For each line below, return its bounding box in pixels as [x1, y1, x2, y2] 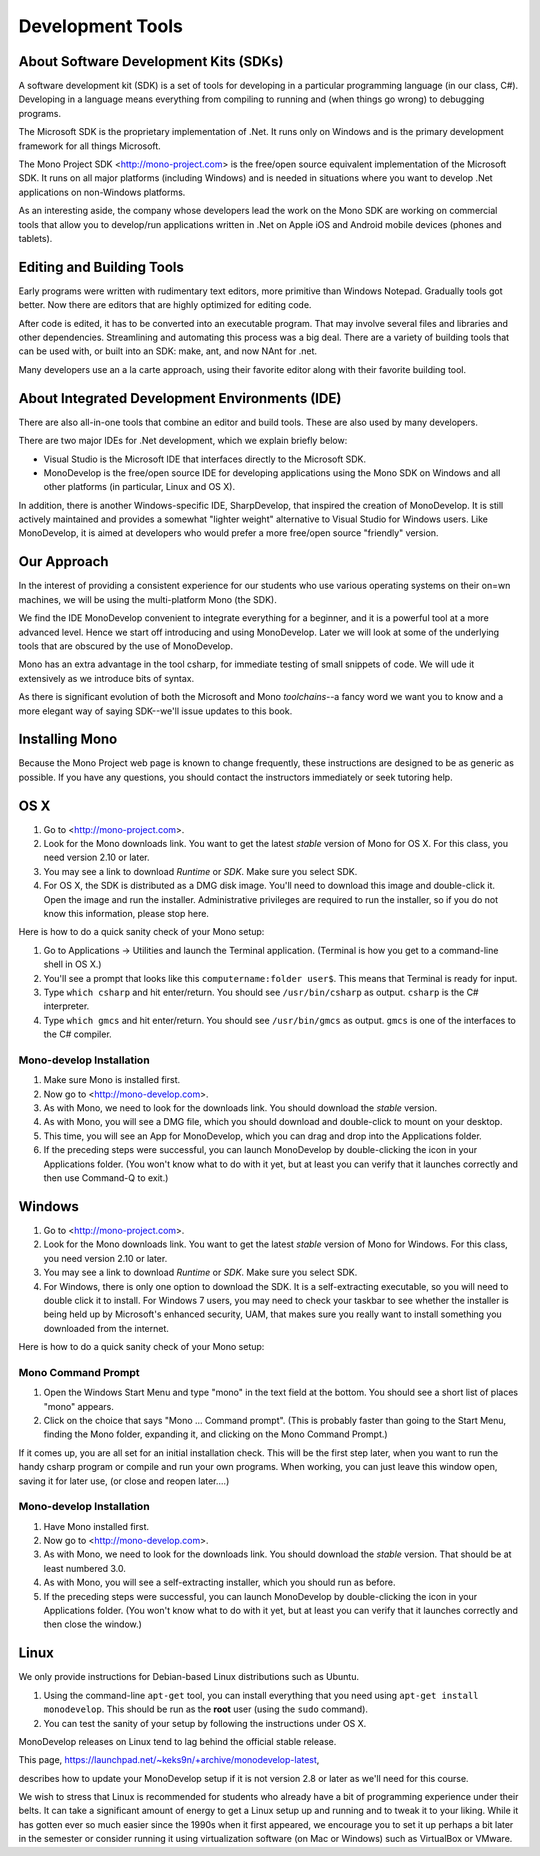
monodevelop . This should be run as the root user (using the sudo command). [43, 1703, 369, 1715]
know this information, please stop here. [43, 908, 210, 920]
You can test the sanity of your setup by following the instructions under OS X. [43, 1717, 367, 1729]
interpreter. [43, 1000, 90, 1012]
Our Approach [18, 553, 109, 570]
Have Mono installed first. [43, 1520, 150, 1532]
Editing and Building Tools [18, 258, 185, 275]
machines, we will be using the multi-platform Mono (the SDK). [18, 593, 277, 605]
